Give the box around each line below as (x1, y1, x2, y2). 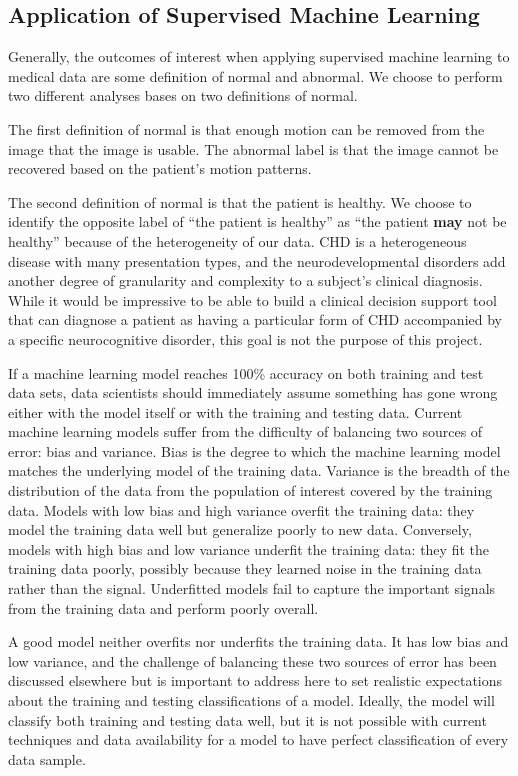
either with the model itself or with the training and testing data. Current (8, 401, 463, 422)
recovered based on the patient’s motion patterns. (8, 158, 312, 179)
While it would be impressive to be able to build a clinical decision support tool (8, 289, 497, 310)
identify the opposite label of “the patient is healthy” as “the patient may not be (8, 211, 507, 232)
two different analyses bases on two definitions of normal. (8, 85, 358, 106)
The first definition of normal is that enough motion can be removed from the (8, 118, 485, 139)
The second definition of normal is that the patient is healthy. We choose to (8, 191, 472, 212)
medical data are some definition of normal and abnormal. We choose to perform (8, 65, 503, 86)
